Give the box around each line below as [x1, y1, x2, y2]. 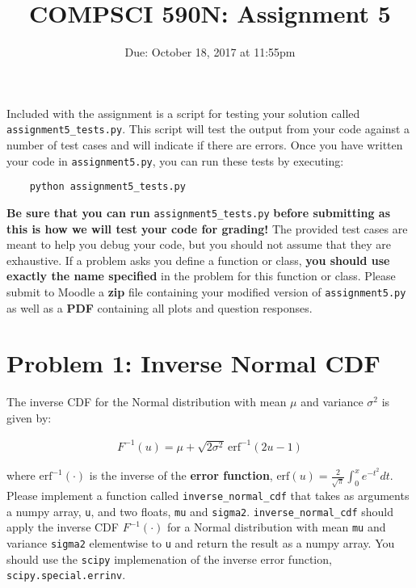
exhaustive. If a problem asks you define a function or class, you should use [6, 251, 390, 268]
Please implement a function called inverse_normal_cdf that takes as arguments [6, 486, 410, 503]
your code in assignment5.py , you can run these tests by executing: [6, 152, 344, 169]
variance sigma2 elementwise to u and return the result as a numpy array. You [6, 534, 395, 551]
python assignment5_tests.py [29, 181, 186, 193]
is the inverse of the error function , [89, 467, 273, 483]
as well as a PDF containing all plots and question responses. [6, 299, 313, 316]
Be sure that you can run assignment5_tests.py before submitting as [6, 204, 391, 220]
